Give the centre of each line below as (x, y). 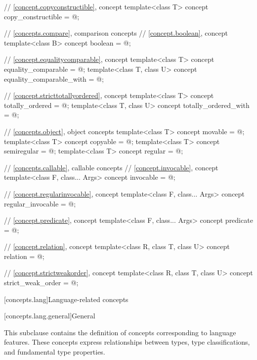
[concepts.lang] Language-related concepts (66, 299)
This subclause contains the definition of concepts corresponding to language (120, 332)
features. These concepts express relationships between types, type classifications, (127, 342)
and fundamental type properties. (55, 352)
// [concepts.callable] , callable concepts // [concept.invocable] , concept (111, 167)
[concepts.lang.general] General (50, 316)
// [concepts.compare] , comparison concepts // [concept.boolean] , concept (116, 33)
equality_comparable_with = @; (54, 78)
